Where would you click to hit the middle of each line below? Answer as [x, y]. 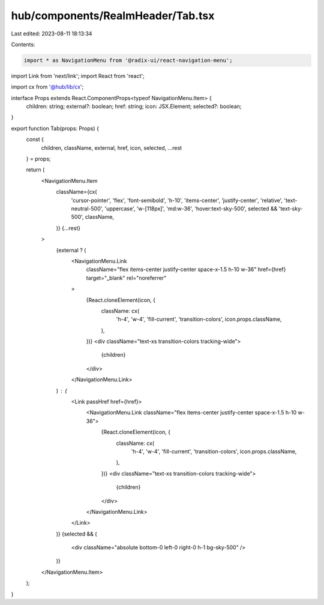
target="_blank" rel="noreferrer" [126, 278]
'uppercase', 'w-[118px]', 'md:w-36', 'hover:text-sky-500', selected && [191, 208]
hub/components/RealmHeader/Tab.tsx [113, 16]
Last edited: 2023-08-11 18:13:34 [52, 34]
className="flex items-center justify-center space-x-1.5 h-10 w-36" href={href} [186, 269]
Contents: [23, 44]
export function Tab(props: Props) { [55, 128]
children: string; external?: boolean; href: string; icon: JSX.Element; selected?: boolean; [134, 106]
